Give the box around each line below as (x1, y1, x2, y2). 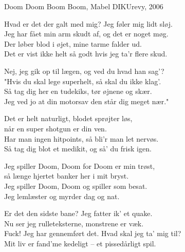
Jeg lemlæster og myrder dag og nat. (4, 190, 120, 201)
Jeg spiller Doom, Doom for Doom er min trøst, (4, 160, 155, 171)
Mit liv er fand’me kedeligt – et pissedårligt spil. (4, 238, 156, 248)
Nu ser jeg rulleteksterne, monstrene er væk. (4, 218, 144, 228)
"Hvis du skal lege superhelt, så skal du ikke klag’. (4, 75, 161, 86)
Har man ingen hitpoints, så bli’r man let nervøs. (4, 133, 159, 144)
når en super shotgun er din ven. (4, 123, 107, 133)
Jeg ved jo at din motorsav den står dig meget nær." (4, 95, 169, 106)
